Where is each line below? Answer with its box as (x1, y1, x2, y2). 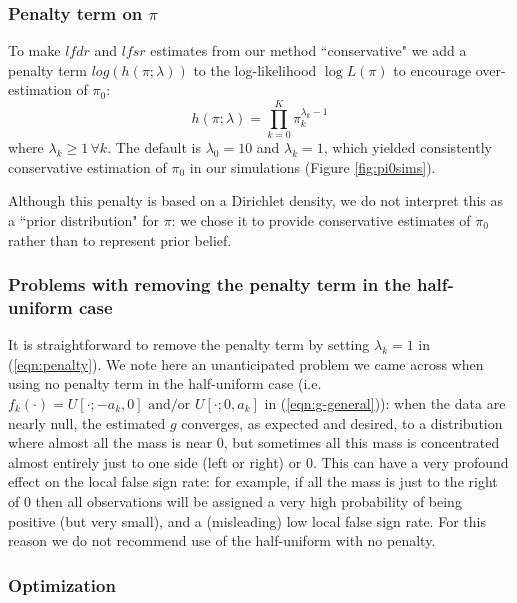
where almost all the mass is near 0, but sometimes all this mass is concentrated (8, 432, 500, 453)
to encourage (393, 59, 472, 80)
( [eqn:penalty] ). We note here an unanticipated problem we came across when (8, 353, 484, 374)
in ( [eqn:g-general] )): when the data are (264, 393, 506, 414)
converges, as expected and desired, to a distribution (181, 412, 503, 433)
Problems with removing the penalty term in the (8, 272, 411, 297)
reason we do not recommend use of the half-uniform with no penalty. (8, 530, 436, 551)
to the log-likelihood (193, 59, 317, 80)
